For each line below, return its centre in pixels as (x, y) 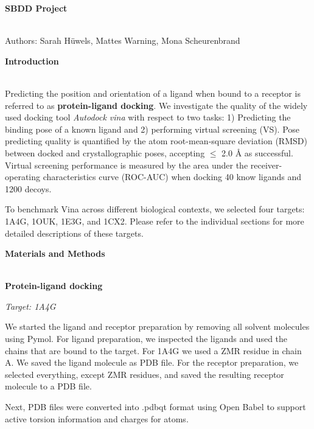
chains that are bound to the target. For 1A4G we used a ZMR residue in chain (153, 350)
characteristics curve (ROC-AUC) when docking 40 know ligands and (172, 177)
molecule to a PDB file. (48, 386)
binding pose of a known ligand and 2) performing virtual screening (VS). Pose (152, 129)
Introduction (32, 61)
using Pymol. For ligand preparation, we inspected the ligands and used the (146, 339)
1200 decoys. (28, 188)
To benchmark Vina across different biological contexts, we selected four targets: (155, 209)
